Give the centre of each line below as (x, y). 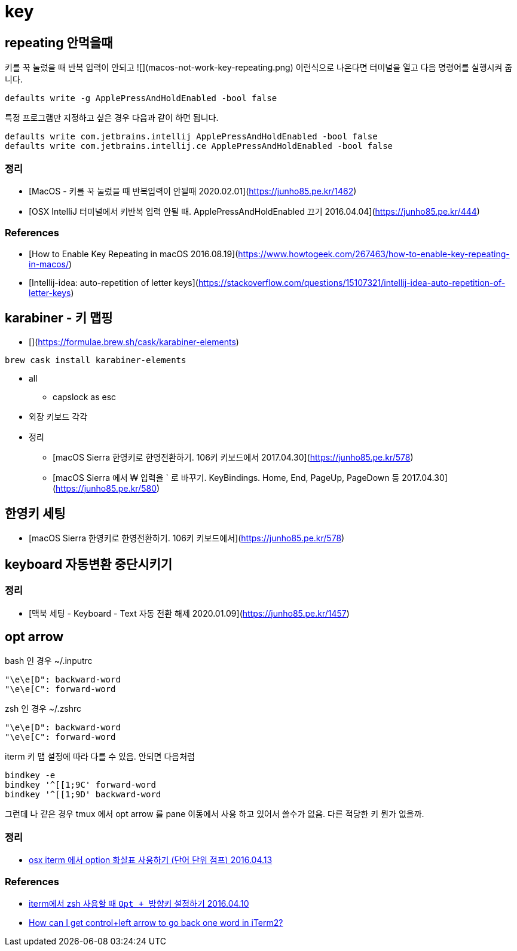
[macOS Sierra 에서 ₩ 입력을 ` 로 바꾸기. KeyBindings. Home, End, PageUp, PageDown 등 (226, 477)
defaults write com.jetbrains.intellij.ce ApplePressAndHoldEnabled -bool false (199, 146)
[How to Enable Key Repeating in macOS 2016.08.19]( (134, 254)
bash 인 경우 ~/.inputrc (49, 661)
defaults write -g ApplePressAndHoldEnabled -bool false (141, 98)
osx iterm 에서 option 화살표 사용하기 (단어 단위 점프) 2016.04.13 (151, 860)
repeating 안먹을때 (59, 42)
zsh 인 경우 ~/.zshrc (43, 709)
